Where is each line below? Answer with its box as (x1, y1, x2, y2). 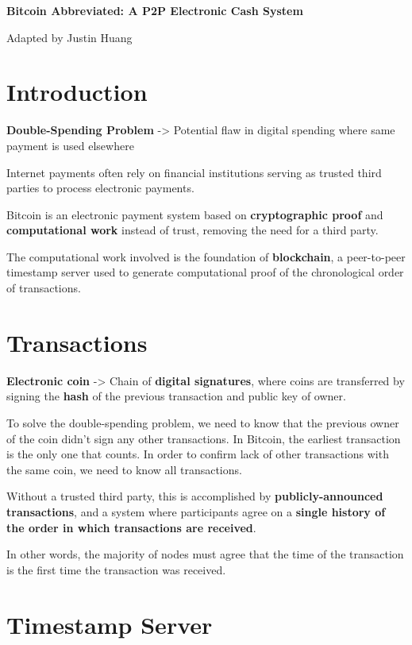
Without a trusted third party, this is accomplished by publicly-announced (6, 488, 383, 504)
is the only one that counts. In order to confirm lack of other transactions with (6, 446, 389, 462)
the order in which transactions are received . (6, 519, 256, 535)
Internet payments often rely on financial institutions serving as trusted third (6, 164, 382, 180)
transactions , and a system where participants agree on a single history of (6, 503, 386, 519)
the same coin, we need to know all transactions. (6, 461, 242, 477)
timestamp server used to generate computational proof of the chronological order (6, 264, 404, 280)
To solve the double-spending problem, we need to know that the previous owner (6, 414, 399, 431)
